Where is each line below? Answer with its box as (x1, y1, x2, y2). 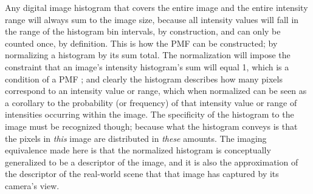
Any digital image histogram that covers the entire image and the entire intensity (5, 1, 308, 13)
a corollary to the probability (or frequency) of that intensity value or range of (5, 96, 297, 109)
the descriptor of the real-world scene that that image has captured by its (5, 167, 279, 180)
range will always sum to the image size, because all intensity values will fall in (5, 13, 299, 25)
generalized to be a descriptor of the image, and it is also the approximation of (5, 155, 298, 168)
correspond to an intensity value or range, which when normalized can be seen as (5, 84, 307, 97)
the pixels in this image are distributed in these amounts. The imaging (5, 132, 267, 144)
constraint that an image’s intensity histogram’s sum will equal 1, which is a (5, 60, 289, 73)
